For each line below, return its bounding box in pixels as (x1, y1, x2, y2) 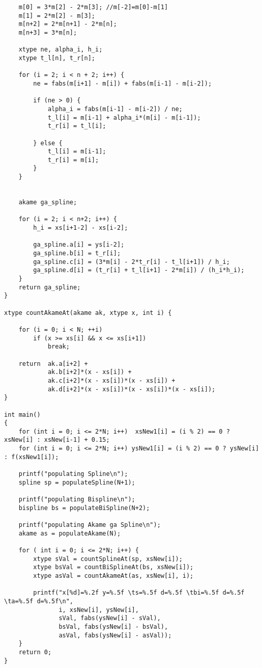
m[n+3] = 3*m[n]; (18, 29, 77, 36)
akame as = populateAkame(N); (18, 529, 121, 537)
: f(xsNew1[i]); (4, 453, 59, 461)
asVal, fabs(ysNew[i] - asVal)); (59, 631, 172, 639)
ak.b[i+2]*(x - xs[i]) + (47, 368, 132, 376)
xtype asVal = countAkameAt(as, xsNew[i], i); (33, 572, 194, 579)
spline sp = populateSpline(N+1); (18, 478, 135, 486)
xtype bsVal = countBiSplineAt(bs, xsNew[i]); (33, 564, 194, 571)
